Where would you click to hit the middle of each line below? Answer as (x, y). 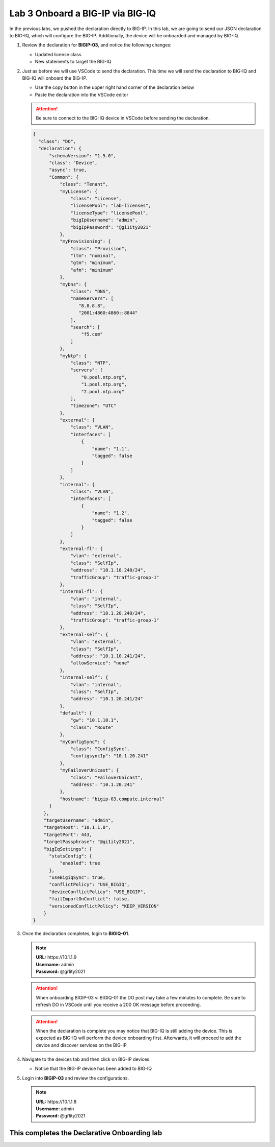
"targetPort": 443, (68, 834)
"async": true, (68, 170)
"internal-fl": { (81, 592)
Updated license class (58, 54)
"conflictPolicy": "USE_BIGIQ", (89, 885)
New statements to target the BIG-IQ (73, 62)
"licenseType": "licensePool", (109, 213)
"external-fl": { (81, 549)
